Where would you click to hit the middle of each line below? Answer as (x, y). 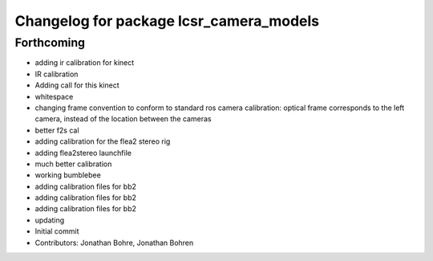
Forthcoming (50, 43)
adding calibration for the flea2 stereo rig (103, 141)
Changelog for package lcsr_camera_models (167, 21)
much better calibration (73, 164)
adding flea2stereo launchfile (83, 153)
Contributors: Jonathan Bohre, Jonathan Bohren (114, 243)
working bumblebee (68, 175)
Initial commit (57, 231)
